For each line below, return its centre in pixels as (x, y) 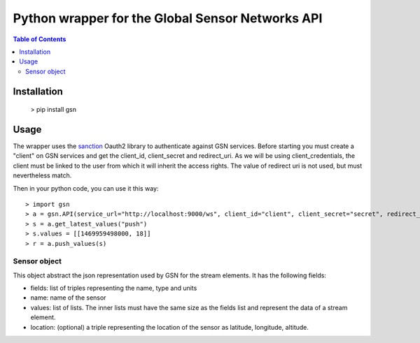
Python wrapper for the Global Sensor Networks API (168, 18)
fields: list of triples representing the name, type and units (114, 288)
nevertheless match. (42, 175)
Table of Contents (40, 39)
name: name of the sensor (68, 298)
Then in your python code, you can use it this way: (86, 188)
